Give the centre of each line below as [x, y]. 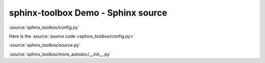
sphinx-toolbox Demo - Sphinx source [88, 13]
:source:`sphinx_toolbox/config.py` [44, 27]
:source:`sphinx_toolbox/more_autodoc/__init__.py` [60, 54]
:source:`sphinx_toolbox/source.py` [45, 45]
